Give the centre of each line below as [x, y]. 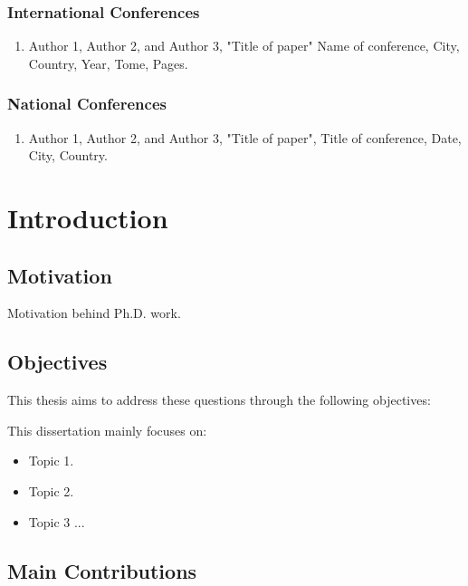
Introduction [88, 217]
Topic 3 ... [57, 521]
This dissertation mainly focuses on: [107, 430]
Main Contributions [102, 570]
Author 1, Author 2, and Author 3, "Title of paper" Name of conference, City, [244, 46]
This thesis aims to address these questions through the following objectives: [219, 400]
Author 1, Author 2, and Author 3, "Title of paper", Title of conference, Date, [245, 137]
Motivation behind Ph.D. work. [94, 313]
